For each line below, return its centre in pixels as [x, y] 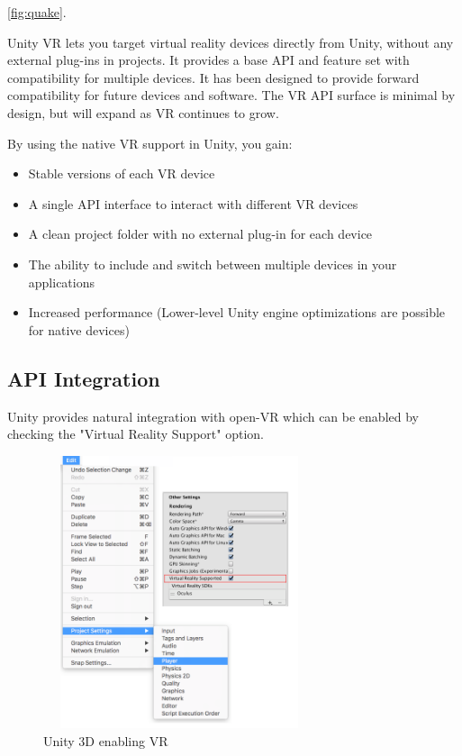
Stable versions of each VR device [122, 173]
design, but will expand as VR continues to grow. [143, 112]
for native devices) [79, 329]
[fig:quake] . [37, 12]
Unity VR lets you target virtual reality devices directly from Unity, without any [231, 42]
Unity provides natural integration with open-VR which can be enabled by [213, 416]
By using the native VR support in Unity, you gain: [150, 143]
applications [62, 282]
